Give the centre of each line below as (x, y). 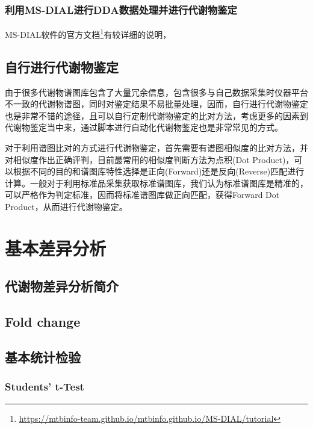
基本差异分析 (56, 248)
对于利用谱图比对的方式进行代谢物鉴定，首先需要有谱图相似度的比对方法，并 (156, 148)
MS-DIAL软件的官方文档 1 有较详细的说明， (88, 33)
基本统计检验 (43, 356)
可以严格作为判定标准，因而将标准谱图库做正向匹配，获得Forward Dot (142, 195)
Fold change (43, 322)
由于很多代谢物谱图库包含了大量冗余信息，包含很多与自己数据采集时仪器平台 (156, 92)
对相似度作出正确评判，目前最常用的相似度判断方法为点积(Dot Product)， (150, 159)
